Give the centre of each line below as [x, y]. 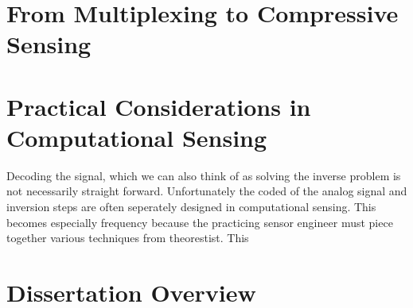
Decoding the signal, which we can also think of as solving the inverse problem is [204, 175]
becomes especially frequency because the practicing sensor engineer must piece [200, 222]
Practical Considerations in [159, 106]
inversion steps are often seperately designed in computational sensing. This [191, 207]
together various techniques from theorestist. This [128, 238]
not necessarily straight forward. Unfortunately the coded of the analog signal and [207, 191]
